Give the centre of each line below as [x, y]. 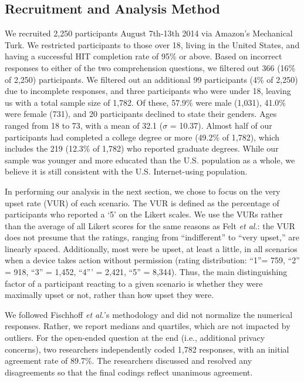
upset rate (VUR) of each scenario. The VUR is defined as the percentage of [142, 202]
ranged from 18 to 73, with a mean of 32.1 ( [84, 125]
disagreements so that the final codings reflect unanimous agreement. [129, 372]
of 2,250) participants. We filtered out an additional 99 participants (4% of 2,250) [151, 79]
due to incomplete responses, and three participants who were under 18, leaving [148, 91]
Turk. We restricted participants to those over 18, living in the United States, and [152, 44]
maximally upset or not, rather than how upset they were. [109, 295]
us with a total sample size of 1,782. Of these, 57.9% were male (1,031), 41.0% [145, 102]
